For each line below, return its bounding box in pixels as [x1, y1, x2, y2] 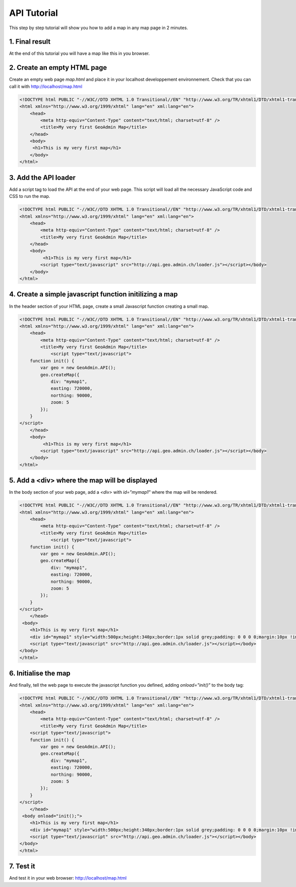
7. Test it [9, 862, 36, 871]
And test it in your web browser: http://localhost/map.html [9, 875, 127, 881]
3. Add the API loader [9, 173, 76, 182]
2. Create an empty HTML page [9, 63, 107, 72]
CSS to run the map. [9, 193, 50, 199]
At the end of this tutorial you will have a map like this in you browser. [9, 50, 150, 56]
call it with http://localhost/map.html [9, 83, 82, 89]
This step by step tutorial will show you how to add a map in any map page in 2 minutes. [9, 25, 188, 31]
